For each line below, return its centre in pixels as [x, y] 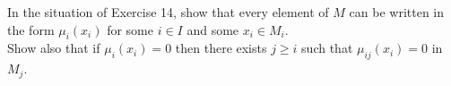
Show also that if [54, 48]
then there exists [221, 48]
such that [327, 48]
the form [31, 29]
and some [213, 29]
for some [130, 29]
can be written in [397, 12]
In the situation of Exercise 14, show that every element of [168, 12]
